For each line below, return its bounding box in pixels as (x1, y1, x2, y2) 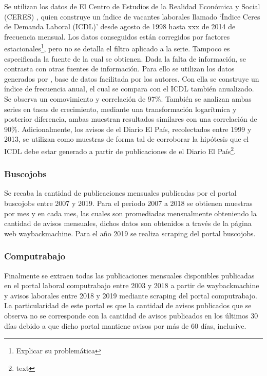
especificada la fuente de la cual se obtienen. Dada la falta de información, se (4, 53, 246, 64)
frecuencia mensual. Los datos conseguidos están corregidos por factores (4, 31, 230, 42)
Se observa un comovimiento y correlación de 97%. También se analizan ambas (4, 93, 252, 104)
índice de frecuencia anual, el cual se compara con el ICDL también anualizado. (4, 83, 254, 94)
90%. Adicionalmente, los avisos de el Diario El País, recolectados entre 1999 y (4, 123, 252, 134)
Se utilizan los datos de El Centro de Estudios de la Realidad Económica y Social (4, 1, 260, 11)
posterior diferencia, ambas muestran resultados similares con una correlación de (4, 114, 257, 124)
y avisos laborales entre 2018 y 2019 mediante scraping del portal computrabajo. (4, 290, 257, 300)
